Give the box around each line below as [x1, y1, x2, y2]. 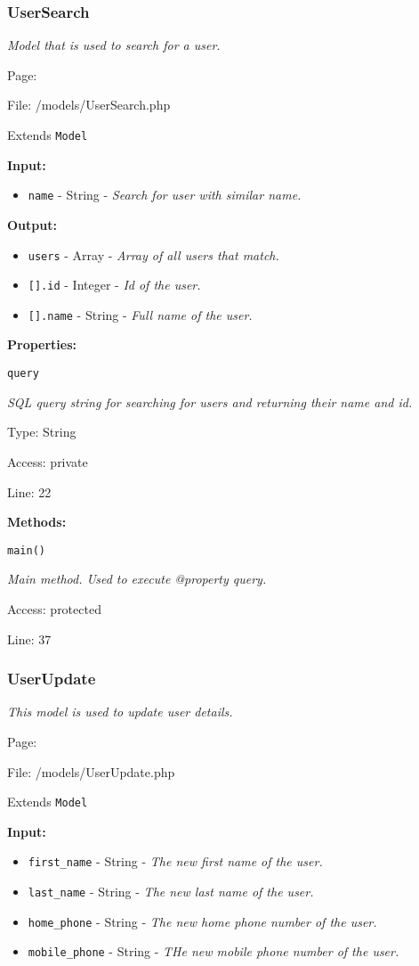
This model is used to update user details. [7, 702, 233, 721]
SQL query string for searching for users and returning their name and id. [7, 392, 413, 411]
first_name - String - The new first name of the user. [28, 852, 323, 871]
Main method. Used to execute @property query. [7, 569, 267, 588]
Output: [7, 215, 57, 233]
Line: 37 [7, 629, 52, 648]
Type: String [7, 422, 77, 441]
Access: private [7, 452, 88, 471]
